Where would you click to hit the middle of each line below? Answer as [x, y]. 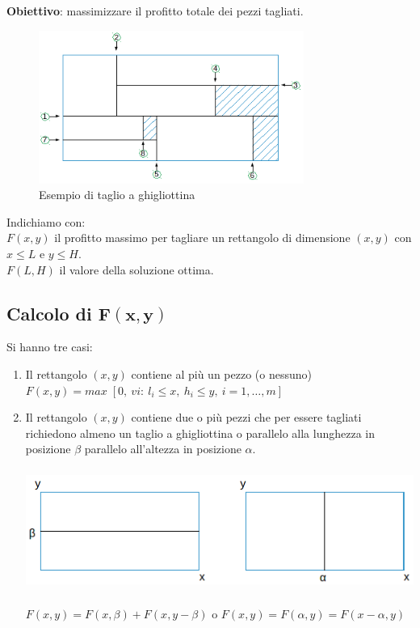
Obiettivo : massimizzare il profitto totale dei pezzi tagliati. [155, 11]
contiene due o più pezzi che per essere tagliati [246, 417]
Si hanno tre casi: [50, 347]
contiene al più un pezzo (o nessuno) [221, 373]
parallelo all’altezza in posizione [163, 449]
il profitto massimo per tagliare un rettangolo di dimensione [202, 238]
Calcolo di [49, 313]
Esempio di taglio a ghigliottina [117, 195]
